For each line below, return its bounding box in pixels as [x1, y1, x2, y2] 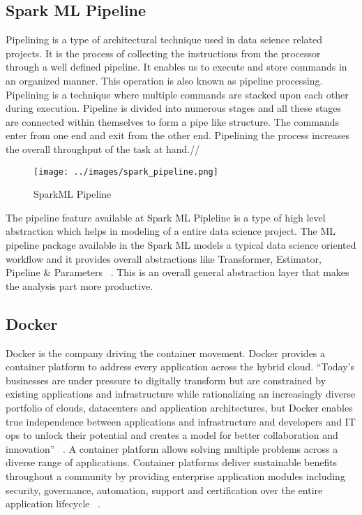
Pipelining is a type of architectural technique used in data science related [6, 32, 322, 47]
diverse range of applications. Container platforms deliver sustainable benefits [6, 455, 338, 470]
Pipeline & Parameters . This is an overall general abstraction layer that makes [6, 265, 349, 280]
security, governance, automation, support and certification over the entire [6, 482, 323, 497]
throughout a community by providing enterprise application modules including [6, 468, 345, 483]
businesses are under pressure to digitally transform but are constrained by [6, 372, 326, 387]
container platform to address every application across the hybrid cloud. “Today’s [6, 359, 354, 374]
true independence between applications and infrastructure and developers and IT [6, 414, 356, 428]
